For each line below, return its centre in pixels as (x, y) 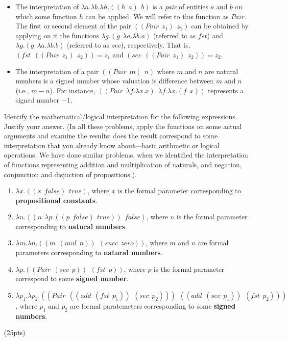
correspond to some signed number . (72, 278)
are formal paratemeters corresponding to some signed (153, 305)
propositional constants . (56, 200)
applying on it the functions (57, 35)
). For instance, (72, 90)
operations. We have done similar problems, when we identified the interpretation (126, 155)
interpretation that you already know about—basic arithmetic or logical (112, 145)
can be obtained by (220, 26)
